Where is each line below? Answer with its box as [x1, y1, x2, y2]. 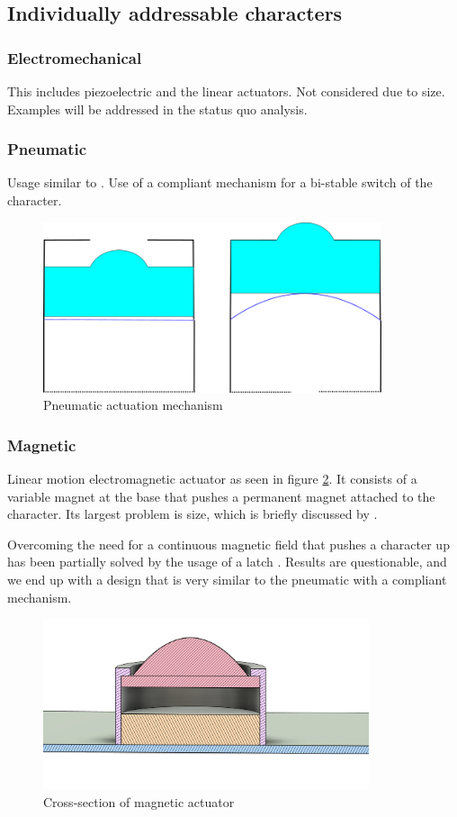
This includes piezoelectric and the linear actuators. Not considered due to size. [7, 82, 445, 100]
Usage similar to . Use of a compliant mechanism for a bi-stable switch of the [7, 173, 433, 192]
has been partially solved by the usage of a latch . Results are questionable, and [7, 552, 447, 571]
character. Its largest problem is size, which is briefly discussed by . [7, 504, 378, 523]
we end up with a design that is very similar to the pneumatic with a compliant [7, 569, 447, 588]
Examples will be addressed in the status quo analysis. [7, 99, 308, 118]
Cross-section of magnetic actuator [43, 792, 235, 811]
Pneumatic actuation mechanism [43, 395, 223, 414]
